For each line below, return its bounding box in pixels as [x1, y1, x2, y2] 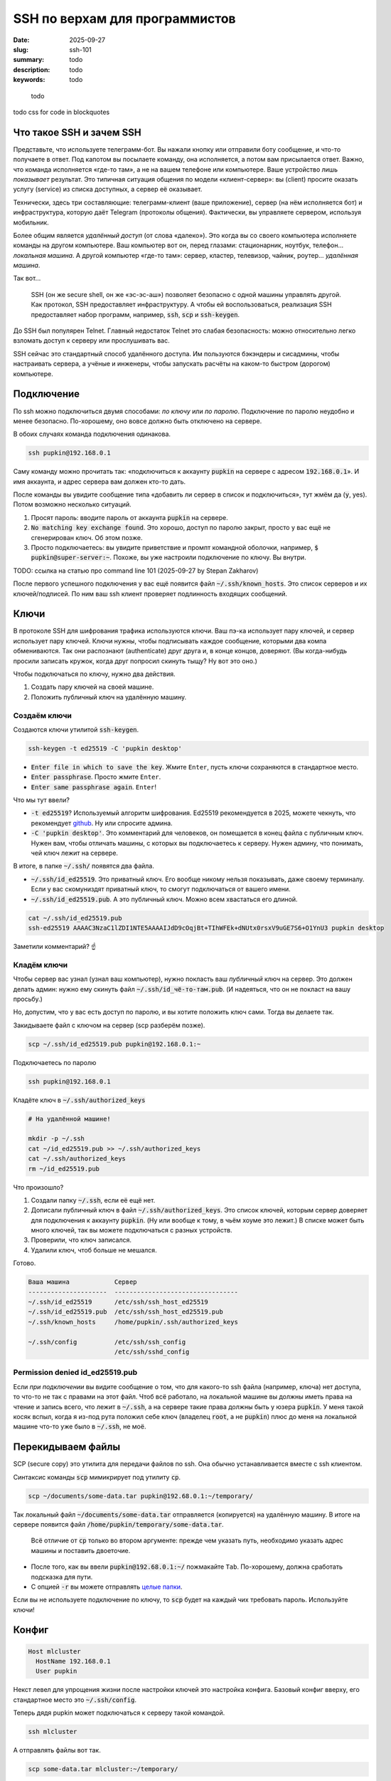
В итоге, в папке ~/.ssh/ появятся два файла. [13, 862, 154, 871]
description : [13, 65, 50, 74]
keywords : [13, 76, 45, 84]
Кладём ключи [13, 960, 68, 970]
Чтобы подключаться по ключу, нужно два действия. [13, 670, 176, 678]
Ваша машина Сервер [28, 1278, 138, 1286]
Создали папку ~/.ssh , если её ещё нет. [31, 1195, 156, 1204]
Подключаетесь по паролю [13, 1058, 97, 1066]
